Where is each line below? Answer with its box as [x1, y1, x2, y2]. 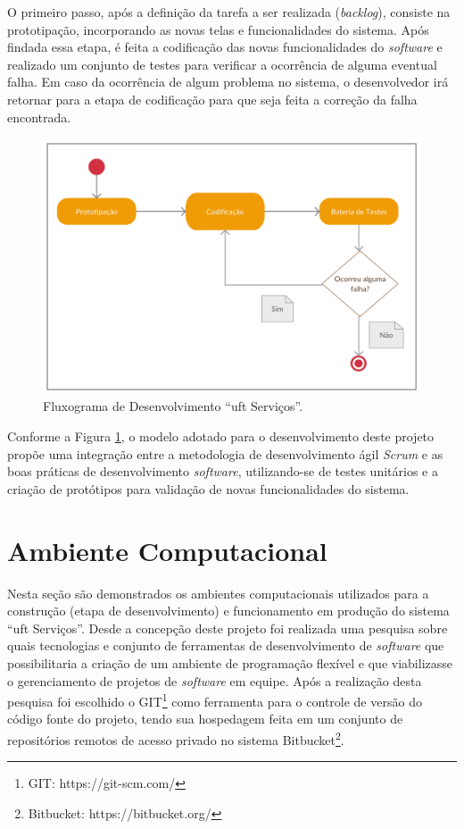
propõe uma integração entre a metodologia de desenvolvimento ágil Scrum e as [7, 444, 443, 463]
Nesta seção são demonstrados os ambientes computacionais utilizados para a [7, 583, 429, 602]
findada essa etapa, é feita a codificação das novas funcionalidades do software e [7, 38, 443, 56]
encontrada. [7, 107, 71, 126]
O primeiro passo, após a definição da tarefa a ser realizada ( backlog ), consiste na [7, 3, 451, 21]
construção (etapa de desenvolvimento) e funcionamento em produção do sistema [7, 601, 450, 620]
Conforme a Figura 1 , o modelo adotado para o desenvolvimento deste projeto [7, 427, 435, 446]
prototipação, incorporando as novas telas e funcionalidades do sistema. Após [7, 20, 429, 38]
